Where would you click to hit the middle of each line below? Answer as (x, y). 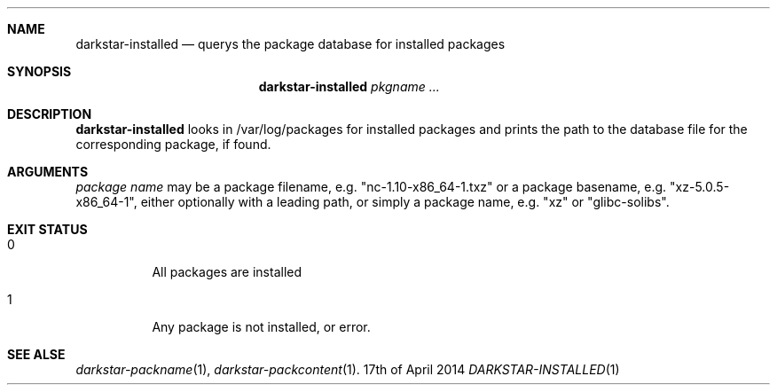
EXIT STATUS (47, 229)
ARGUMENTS (48, 172)
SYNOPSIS (39, 71)
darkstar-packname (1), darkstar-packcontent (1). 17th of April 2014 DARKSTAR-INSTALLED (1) (348, 369)
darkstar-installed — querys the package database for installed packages (290, 44)
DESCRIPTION (50, 114)
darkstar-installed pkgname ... (349, 86)
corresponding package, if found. (173, 144)
